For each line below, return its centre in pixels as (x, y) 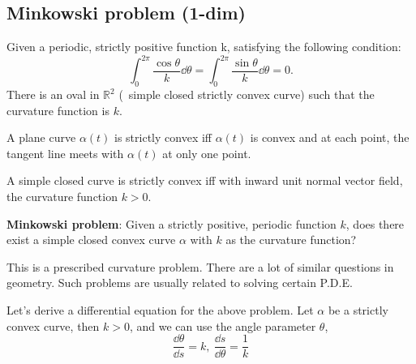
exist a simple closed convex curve (91, 240)
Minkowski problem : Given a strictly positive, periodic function (172, 223)
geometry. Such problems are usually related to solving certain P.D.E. (180, 283)
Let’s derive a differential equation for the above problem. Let (160, 310)
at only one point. (207, 153)
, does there (375, 223)
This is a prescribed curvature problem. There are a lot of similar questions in (200, 266)
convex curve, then (53, 325)
